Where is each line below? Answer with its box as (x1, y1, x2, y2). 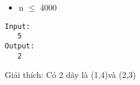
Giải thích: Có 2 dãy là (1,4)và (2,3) (5, 68, 136, 81)
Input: (5, 22, 30, 31)
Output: (5, 41, 35, 50)
